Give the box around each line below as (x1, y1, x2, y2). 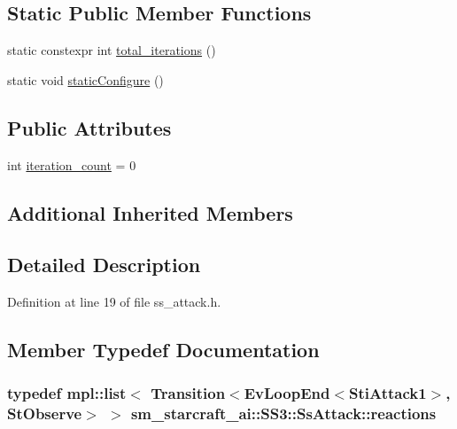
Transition (151, 382, 226, 404)
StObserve (7, 402, 82, 425)
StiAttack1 (349, 382, 427, 404)
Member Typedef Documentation (7, 336, 320, 363)
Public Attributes (7, 113, 172, 141)
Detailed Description (7, 251, 201, 278)
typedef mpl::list (7, 382, 127, 404)
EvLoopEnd (244, 382, 330, 404)
